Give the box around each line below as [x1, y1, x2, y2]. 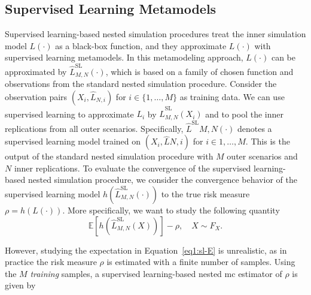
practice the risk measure [5, 255, 97, 268]
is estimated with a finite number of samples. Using [106, 255, 295, 268]
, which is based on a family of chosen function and [105, 65, 294, 77]
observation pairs [5, 90, 68, 103]
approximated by [5, 65, 67, 77]
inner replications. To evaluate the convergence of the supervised [14, 161, 251, 174]
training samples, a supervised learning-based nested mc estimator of [30, 267, 282, 279]
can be [271, 51, 295, 64]
